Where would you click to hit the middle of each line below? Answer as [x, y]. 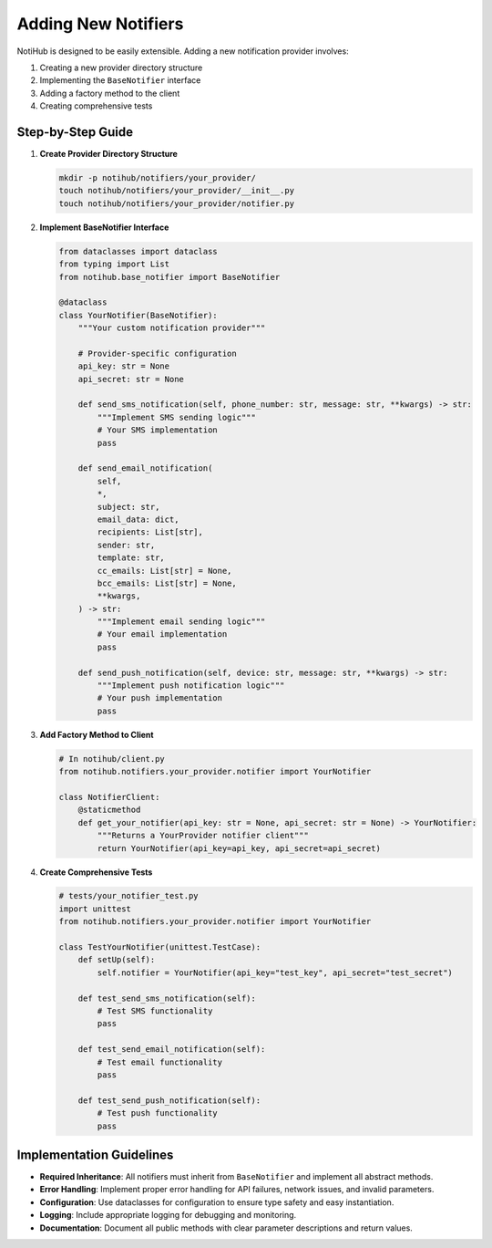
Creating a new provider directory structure [121, 68]
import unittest [95, 909]
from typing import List [114, 264]
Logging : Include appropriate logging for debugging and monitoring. [168, 1215]
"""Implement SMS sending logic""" [177, 417]
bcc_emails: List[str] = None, [167, 583]
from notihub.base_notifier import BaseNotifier [169, 277]
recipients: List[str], [150, 532]
